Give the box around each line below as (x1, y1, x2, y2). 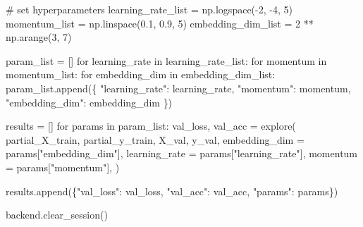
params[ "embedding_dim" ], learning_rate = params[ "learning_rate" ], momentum (6, 146, 358, 161)
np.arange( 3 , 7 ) (6, 30, 72, 44)
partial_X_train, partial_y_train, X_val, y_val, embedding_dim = (6, 132, 304, 147)
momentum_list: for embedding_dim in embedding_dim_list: (6, 67, 276, 82)
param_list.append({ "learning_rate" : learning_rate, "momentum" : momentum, (6, 80, 351, 95)
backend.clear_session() (6, 207, 108, 222)
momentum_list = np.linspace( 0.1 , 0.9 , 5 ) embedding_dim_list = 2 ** (6, 16, 314, 30)
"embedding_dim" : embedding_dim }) (6, 94, 173, 109)
